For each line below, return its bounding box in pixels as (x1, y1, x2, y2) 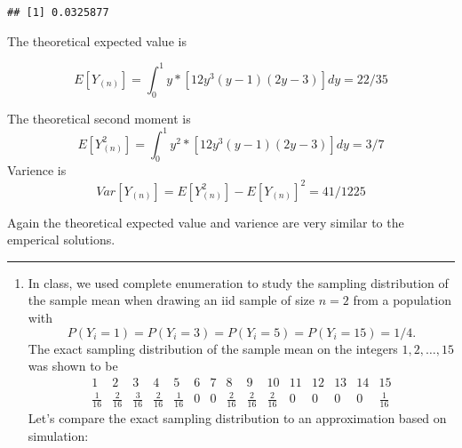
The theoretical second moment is (7, 108, 191, 127)
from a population (353, 291, 451, 309)
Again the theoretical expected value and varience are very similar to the (7, 212, 404, 231)
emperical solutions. (7, 230, 115, 249)
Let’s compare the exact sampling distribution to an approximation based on (28, 409, 447, 428)
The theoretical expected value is (7, 31, 187, 50)
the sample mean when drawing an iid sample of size (28, 291, 315, 309)
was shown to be (28, 356, 118, 375)
